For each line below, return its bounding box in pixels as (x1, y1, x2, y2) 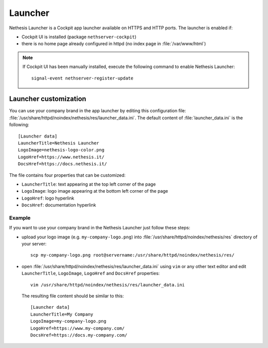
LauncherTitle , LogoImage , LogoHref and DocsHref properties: (21, 271, 160, 277)
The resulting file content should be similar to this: (21, 293, 124, 299)
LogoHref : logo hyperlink (21, 195, 74, 201)
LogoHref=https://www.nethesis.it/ (18, 154, 105, 160)
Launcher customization (9, 95, 86, 103)
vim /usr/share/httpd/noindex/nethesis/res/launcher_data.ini (30, 282, 185, 287)
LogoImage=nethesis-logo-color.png (18, 147, 105, 153)
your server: (21, 241, 47, 247)
